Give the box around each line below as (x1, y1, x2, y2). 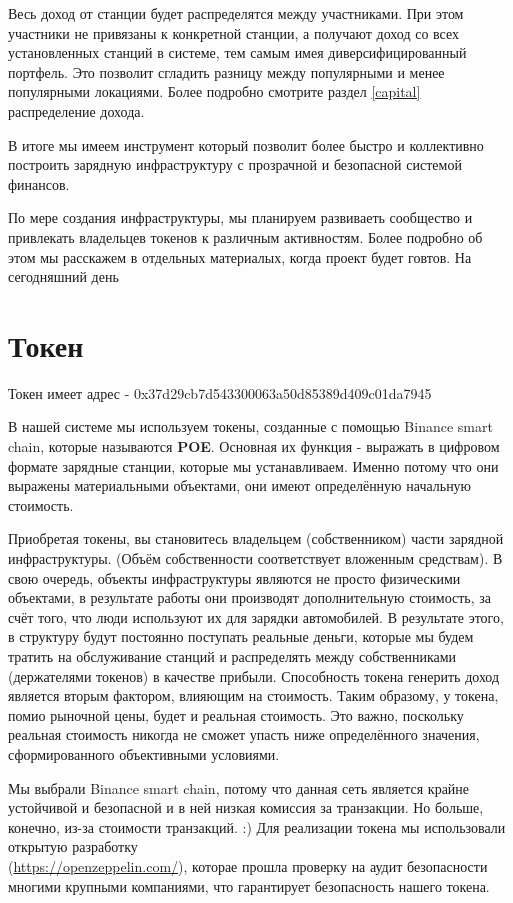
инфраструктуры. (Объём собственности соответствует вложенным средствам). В (8, 548, 503, 568)
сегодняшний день (8, 266, 119, 287)
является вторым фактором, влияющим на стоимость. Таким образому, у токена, (8, 685, 499, 706)
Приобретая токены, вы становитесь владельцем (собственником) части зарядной (8, 528, 504, 549)
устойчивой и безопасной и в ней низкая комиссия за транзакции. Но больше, (8, 797, 484, 818)
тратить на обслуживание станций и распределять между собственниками (8, 645, 457, 666)
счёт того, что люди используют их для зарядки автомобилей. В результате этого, (8, 606, 504, 627)
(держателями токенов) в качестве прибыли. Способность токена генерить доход (8, 665, 500, 686)
